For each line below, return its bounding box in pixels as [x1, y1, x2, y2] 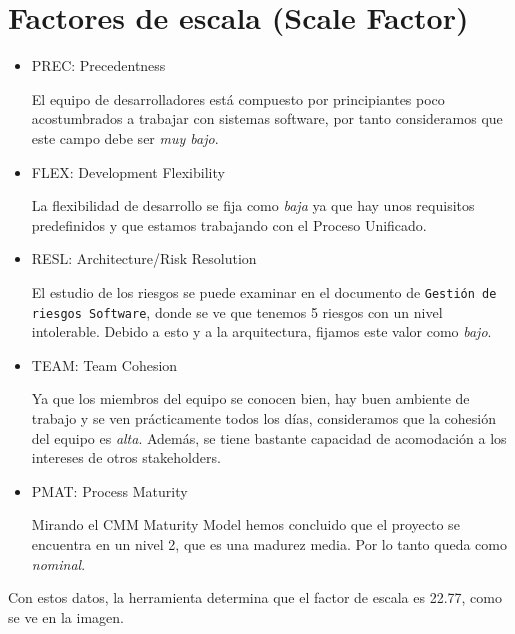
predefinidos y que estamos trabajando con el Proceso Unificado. [31, 214, 427, 235]
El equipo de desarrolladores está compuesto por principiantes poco [31, 88, 445, 109]
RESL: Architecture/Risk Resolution [31, 248, 257, 269]
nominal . [31, 553, 86, 574]
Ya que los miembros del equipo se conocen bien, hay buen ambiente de [31, 388, 470, 409]
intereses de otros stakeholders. [31, 447, 221, 468]
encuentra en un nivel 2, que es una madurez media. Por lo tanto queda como [31, 533, 507, 554]
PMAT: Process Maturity [31, 480, 188, 501]
